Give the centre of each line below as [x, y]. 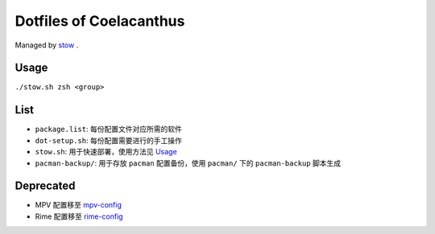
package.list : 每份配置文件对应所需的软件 [109, 129]
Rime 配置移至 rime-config [79, 216]
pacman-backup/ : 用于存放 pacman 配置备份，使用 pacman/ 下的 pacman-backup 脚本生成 [188, 163]
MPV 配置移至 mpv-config [79, 205]
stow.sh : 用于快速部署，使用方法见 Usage [106, 152]
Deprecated [45, 186]
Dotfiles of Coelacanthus [100, 21]
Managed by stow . [47, 45]
